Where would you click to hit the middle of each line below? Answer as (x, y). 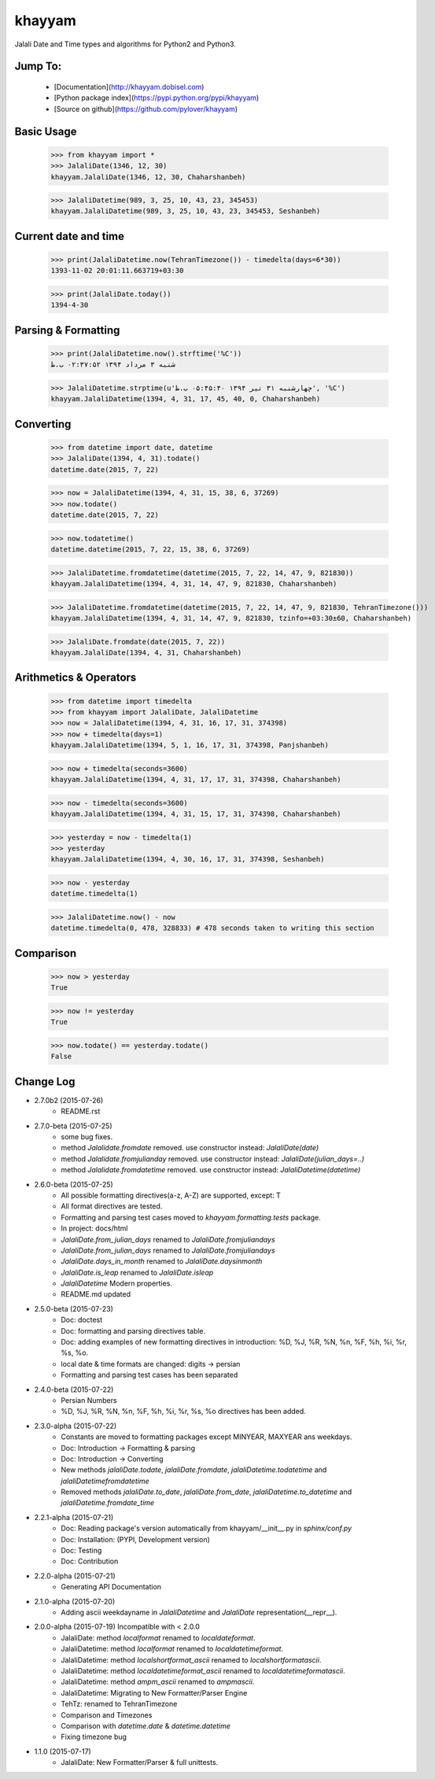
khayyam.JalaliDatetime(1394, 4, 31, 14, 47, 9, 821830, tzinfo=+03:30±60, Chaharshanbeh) (231, 618)
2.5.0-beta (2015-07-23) (74, 1308)
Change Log (45, 1081)
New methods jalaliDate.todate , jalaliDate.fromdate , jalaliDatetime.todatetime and (194, 1470)
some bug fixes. (87, 1136)
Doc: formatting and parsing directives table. (133, 1331)
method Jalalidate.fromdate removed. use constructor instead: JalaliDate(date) (190, 1148)
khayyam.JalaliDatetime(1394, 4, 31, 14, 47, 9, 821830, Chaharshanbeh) (194, 584)
